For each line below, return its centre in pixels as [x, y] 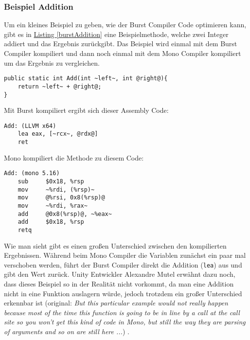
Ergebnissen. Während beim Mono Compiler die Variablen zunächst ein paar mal [125, 255]
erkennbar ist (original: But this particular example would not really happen [116, 303]
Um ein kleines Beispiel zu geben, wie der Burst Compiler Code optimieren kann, [125, 25]
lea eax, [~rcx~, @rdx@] [58, 134]
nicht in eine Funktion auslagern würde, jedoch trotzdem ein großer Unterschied [123, 293]
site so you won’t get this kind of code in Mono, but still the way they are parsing [125, 322]
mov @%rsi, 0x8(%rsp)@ [61, 198]
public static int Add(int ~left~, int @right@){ [86, 79]
